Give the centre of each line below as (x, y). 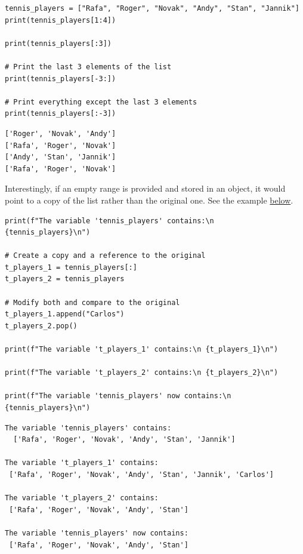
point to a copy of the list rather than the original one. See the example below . (149, 200)
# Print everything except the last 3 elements (101, 102)
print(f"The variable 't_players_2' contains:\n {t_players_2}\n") (142, 373)
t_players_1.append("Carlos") (65, 314)
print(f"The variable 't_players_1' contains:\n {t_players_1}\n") (142, 350)
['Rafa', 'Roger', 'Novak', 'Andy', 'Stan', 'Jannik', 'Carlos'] (142, 474)
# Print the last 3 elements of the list (88, 67)
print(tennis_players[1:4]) (61, 20)
